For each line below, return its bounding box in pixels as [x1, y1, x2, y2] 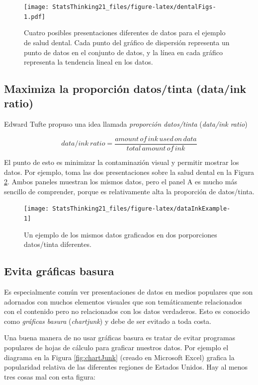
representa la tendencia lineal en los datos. [24, 57, 153, 67]
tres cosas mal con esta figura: [4, 371, 95, 382]
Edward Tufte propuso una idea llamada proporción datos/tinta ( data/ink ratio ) [4, 119, 248, 129]
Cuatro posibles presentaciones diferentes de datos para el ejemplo [24, 27, 226, 38]
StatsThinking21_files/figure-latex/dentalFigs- [52, 3, 216, 10]
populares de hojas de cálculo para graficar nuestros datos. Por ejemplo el [4, 342, 229, 352]
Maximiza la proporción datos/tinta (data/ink [4, 81, 247, 96]
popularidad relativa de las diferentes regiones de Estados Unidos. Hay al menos [4, 362, 248, 372]
